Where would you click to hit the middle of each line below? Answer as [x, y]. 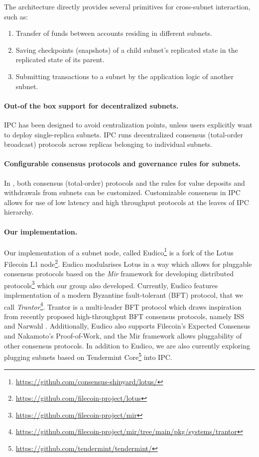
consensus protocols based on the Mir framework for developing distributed [119, 274]
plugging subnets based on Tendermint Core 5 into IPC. [88, 356]
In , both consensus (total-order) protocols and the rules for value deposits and [125, 182]
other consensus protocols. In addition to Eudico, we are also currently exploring [127, 345]
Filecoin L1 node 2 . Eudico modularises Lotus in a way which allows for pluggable [128, 263]
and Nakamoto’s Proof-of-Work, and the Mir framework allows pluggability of [123, 336]
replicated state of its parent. [60, 59]
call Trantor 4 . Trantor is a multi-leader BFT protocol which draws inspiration [123, 306]
